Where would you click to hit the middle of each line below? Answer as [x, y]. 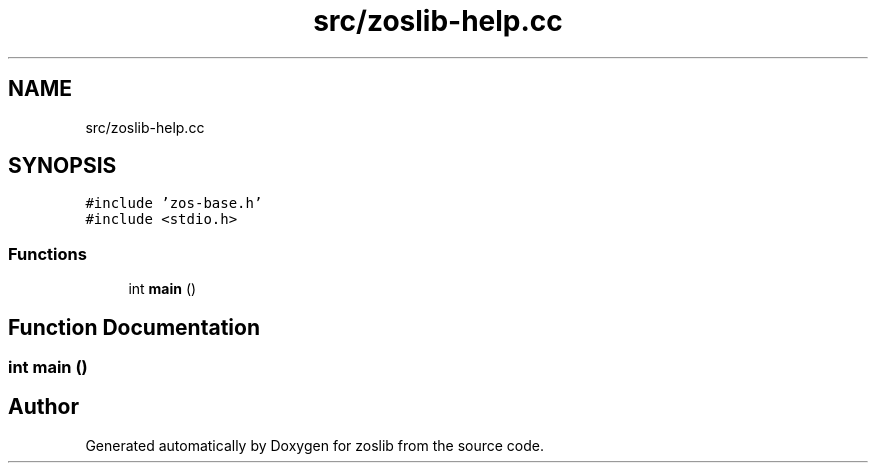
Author [43, 407]
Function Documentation [134, 327]
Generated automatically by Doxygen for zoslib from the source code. [314, 445]
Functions [47, 253]
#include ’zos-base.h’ [174, 203]
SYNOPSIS [62, 166]
